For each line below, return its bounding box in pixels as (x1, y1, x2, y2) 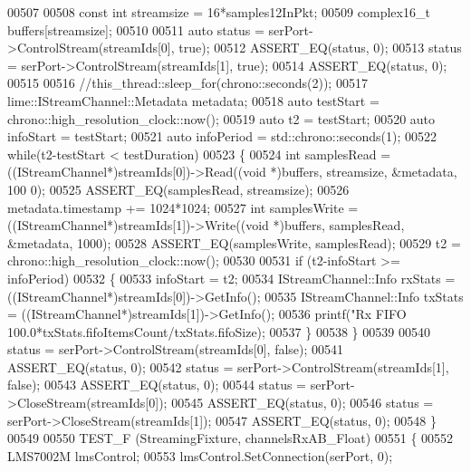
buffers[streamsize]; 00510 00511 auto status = (7, 20, 264, 39)
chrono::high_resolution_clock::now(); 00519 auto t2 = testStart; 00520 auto (7, 109, 436, 128)
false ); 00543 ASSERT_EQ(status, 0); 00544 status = (7, 375, 306, 394)
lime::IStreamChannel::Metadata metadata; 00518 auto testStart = (7, 91, 380, 110)
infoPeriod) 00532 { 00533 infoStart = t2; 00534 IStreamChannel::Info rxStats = (7, 268, 456, 287)
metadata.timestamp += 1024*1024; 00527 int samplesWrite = (7, 197, 359, 217)
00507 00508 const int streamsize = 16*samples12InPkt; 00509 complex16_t (7, 3, 430, 21)
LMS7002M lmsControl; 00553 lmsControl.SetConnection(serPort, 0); (7, 446, 393, 465)
